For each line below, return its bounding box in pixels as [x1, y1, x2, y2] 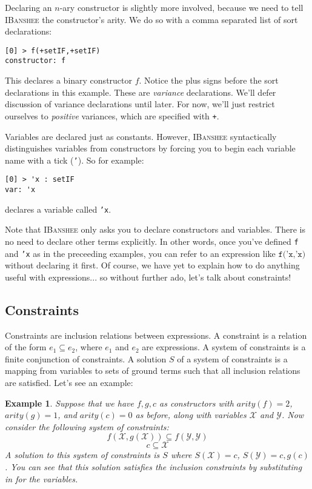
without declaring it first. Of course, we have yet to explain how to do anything [5, 259, 300, 271]
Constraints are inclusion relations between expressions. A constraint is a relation [5, 328, 307, 341]
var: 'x [5, 185, 36, 195]
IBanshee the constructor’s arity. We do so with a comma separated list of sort [5, 13, 298, 25]
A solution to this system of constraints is [5, 448, 160, 461]
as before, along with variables [135, 408, 247, 421]
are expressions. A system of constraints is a [142, 341, 306, 353]
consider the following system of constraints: [5, 420, 169, 433]
